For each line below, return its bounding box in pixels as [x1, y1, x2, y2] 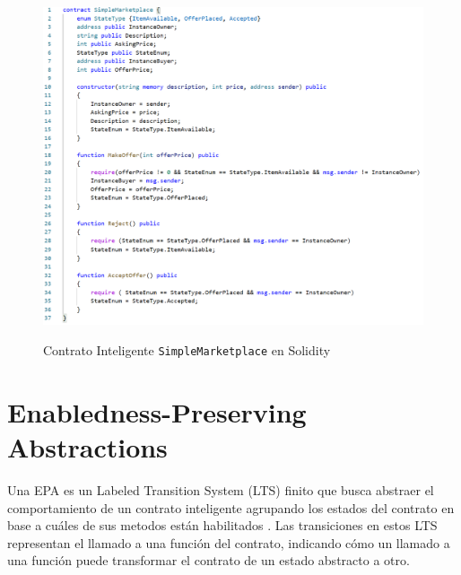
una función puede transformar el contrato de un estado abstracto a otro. [7, 551, 410, 570]
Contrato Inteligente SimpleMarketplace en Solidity [43, 341, 331, 360]
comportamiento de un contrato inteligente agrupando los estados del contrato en [7, 498, 455, 517]
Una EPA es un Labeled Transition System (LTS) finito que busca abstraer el [7, 481, 434, 499]
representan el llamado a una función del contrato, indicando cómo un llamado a [7, 533, 450, 552]
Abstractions [7, 429, 168, 466]
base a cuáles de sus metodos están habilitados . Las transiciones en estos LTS [7, 516, 438, 535]
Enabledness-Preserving [7, 393, 307, 430]
